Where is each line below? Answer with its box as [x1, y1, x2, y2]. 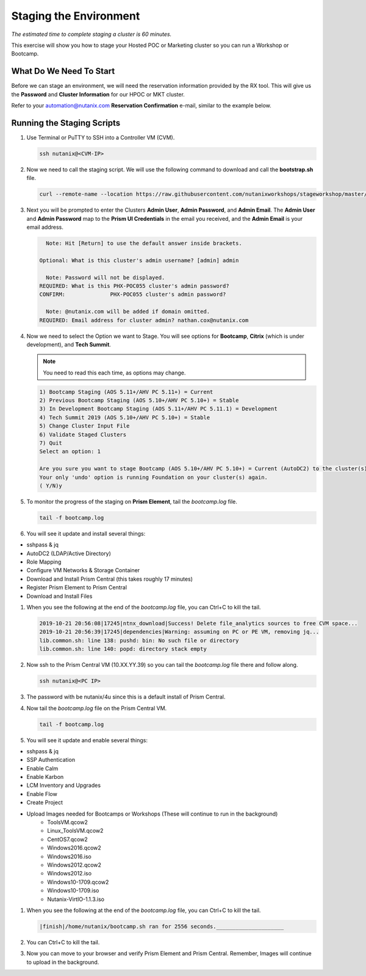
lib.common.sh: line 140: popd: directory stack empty [39, 645, 207, 653]
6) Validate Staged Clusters [39, 431, 127, 438]
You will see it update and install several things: [26, 529, 146, 537]
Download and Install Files [26, 592, 93, 600]
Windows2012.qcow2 [47, 861, 102, 869]
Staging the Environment [11, 9, 140, 23]
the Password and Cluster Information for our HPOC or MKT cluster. [11, 90, 185, 98]
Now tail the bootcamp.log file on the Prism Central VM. [26, 705, 167, 712]
